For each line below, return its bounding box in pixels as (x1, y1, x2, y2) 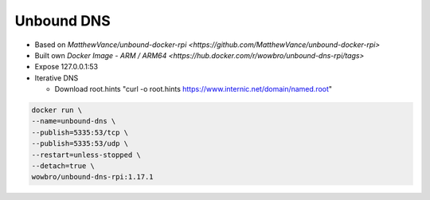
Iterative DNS (34, 73, 79, 83)
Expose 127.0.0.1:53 (34, 62, 99, 72)
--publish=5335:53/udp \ (31, 139, 129, 148)
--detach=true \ (31, 162, 96, 171)
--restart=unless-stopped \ (31, 150, 141, 159)
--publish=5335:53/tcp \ (31, 127, 129, 137)
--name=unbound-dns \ (31, 116, 116, 126)
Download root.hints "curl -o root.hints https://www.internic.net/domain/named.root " (54, 84, 333, 94)
